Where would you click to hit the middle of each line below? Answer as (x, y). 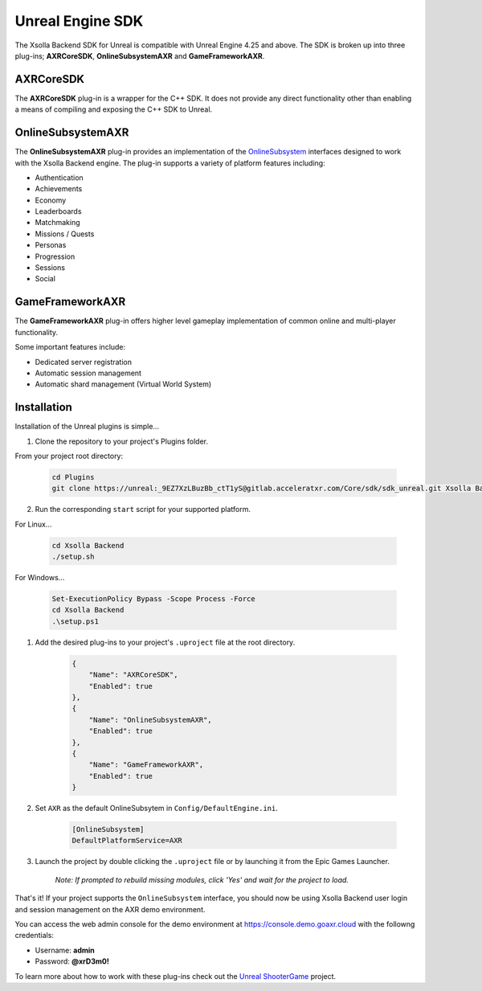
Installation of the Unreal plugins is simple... (87, 427)
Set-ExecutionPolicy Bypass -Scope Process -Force (154, 599)
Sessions (50, 268)
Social (45, 279)
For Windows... (40, 578)
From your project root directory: (69, 456)
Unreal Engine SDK (79, 21)
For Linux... (33, 524)
